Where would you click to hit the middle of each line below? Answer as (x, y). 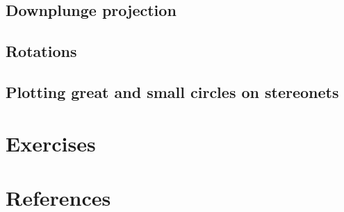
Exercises (51, 143)
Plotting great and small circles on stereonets (172, 91)
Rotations (41, 51)
